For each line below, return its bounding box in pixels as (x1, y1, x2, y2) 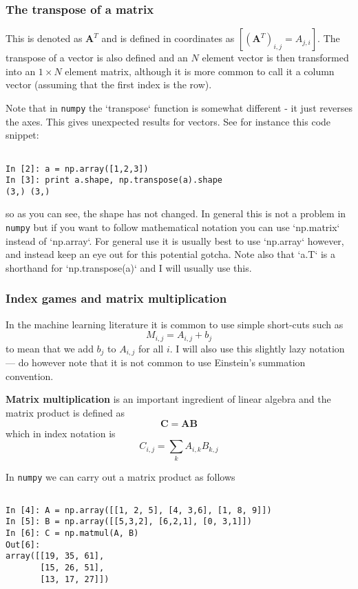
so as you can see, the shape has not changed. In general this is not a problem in (6, 206, 346, 221)
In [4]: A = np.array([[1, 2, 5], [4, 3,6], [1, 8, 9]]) (6, 505, 272, 515)
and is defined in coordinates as (101, 31, 235, 46)
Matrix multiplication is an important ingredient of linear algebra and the (6, 392, 331, 406)
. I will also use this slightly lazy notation (169, 341, 345, 355)
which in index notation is (6, 426, 116, 440)
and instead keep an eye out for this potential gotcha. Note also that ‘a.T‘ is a (6, 247, 336, 261)
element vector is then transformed (202, 50, 349, 65)
